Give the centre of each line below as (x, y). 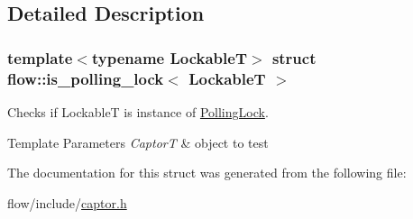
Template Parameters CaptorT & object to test (138, 142)
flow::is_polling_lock (86, 78)
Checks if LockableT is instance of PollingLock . (138, 111)
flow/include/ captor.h (67, 202)
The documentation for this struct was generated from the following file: (207, 173)
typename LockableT (169, 57)
